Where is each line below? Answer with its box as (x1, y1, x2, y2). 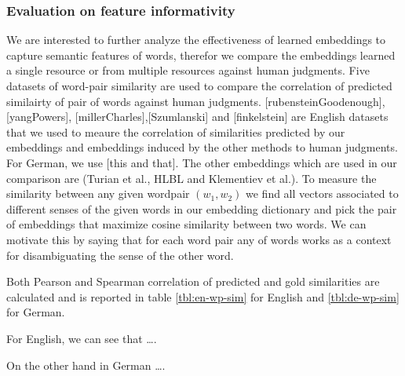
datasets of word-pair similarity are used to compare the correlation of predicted (6, 78, 392, 93)
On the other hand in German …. (6, 356, 166, 373)
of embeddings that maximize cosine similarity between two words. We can (6, 216, 367, 232)
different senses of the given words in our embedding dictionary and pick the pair (6, 200, 397, 217)
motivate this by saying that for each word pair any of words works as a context (6, 231, 392, 247)
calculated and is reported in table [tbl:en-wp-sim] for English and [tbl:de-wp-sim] (6, 288, 400, 305)
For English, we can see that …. (6, 330, 157, 346)
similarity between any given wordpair (6, 185, 190, 202)
